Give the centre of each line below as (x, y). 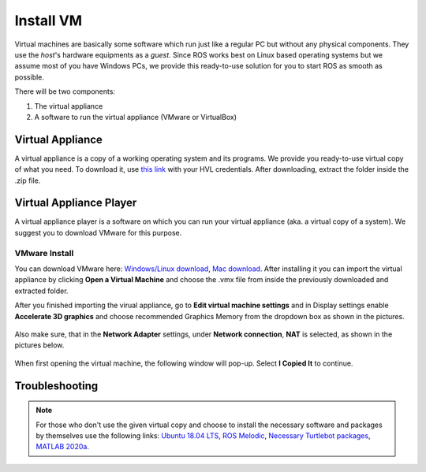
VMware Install (44, 253)
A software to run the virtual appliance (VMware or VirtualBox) (135, 117)
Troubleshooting (56, 386)
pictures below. (39, 345)
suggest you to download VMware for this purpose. (98, 232)
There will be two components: (65, 91)
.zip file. (28, 180)
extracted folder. (41, 291)
